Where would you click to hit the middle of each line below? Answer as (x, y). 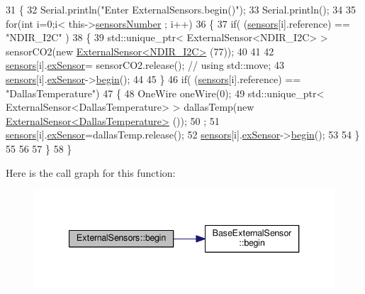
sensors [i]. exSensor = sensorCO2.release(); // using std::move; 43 (145, 65)
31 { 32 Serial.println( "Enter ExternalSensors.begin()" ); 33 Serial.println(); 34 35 (181, 9)
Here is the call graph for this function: (91, 172)
